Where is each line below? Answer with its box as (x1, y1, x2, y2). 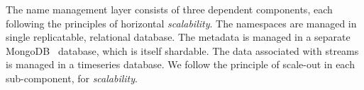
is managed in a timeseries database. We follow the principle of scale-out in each (6, 57, 355, 72)
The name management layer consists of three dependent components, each (6, 2, 333, 16)
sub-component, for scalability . (6, 70, 138, 85)
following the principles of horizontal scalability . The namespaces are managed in (6, 15, 357, 30)
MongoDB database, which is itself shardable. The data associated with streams (6, 43, 359, 58)
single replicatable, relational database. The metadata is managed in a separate (6, 30, 351, 44)
